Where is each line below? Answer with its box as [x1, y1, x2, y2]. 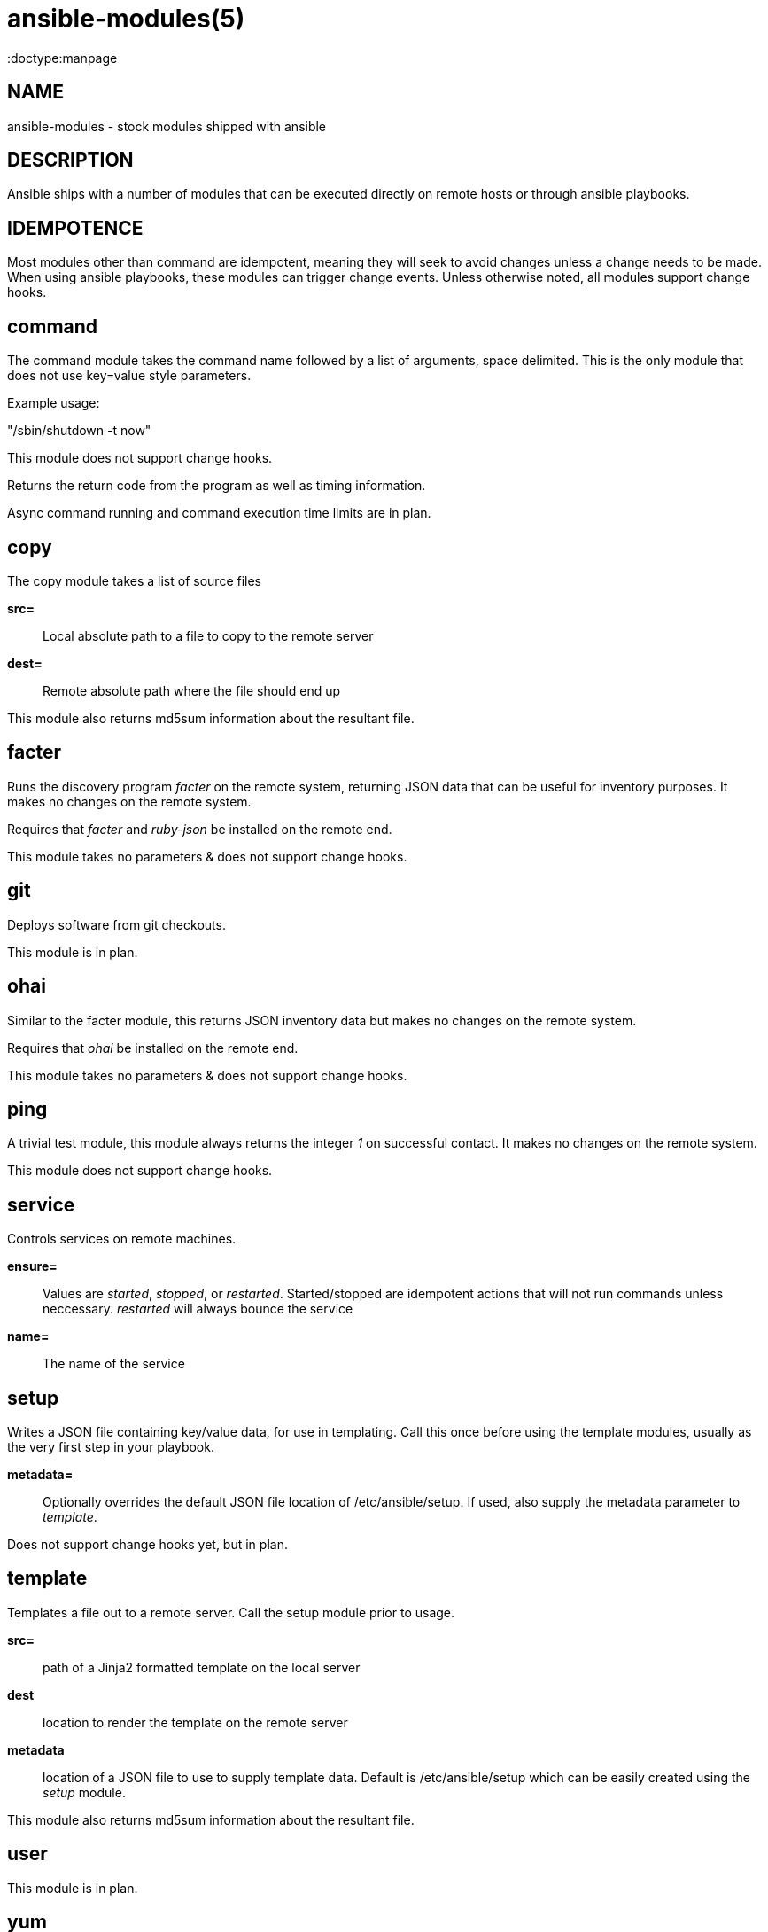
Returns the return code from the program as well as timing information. [7, 478, 426, 494]
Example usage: [7, 395, 100, 411]
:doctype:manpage [7, 50, 118, 66]
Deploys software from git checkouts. [7, 916, 226, 932]
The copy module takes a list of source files [7, 573, 261, 588]
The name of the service [43, 1356, 185, 1372]
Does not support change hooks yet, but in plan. [7, 1537, 288, 1553]
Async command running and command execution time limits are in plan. [7, 505, 431, 521]
